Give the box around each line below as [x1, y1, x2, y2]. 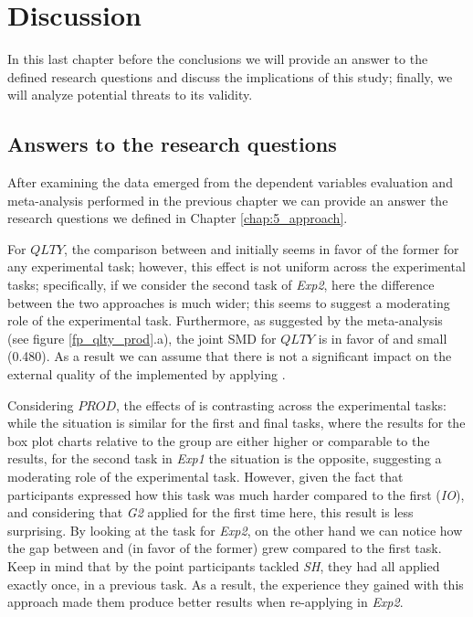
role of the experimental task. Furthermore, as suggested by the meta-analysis [7, 311, 443, 330]
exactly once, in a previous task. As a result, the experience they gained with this [7, 574, 464, 593]
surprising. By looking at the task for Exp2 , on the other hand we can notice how [7, 520, 463, 539]
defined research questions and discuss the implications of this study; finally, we [7, 67, 453, 86]
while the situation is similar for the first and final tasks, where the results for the [7, 413, 466, 432]
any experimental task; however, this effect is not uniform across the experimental [7, 257, 466, 276]
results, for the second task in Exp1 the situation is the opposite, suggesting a [7, 449, 442, 468]
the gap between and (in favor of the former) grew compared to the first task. [7, 538, 442, 558]
